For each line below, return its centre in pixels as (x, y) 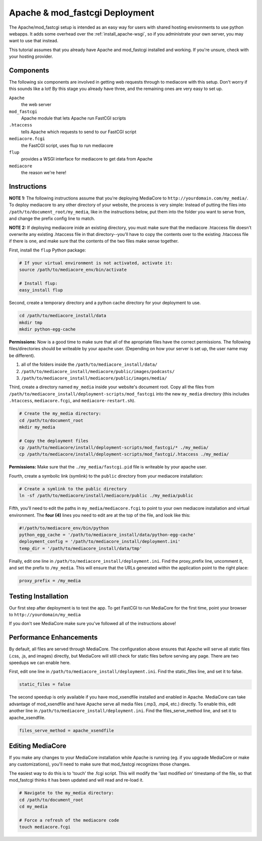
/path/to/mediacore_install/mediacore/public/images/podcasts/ (98, 371)
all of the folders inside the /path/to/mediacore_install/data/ (89, 364)
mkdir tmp (31, 322)
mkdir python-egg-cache (48, 329)
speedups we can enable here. (40, 663)
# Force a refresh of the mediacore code (69, 820)
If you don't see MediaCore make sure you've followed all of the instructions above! (93, 624)
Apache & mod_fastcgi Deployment (82, 13)
